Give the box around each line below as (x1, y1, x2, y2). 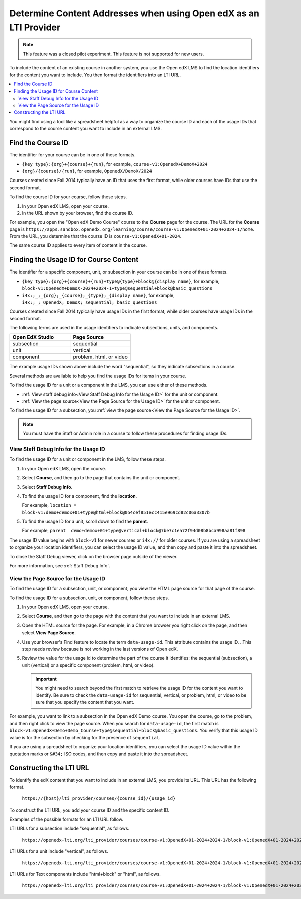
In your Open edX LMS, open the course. (22, 465, 106, 471)
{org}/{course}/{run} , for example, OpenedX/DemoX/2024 (22, 168, 153, 174)
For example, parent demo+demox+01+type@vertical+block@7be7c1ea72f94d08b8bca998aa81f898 (22, 528, 246, 534)
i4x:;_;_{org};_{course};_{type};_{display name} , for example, (22, 292, 175, 298)
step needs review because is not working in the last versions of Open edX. (22, 646, 178, 652)
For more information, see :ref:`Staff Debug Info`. (9, 563, 110, 569)
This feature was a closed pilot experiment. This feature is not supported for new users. (23, 51, 204, 57)
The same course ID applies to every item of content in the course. (9, 242, 147, 248)
